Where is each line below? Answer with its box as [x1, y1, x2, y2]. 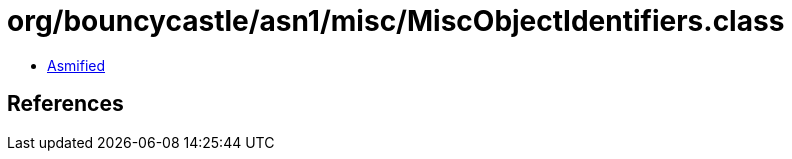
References [7, 91, 124, 117]
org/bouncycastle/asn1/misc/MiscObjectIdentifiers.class [7, 4, 785, 38]
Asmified [47, 56, 106, 74]
